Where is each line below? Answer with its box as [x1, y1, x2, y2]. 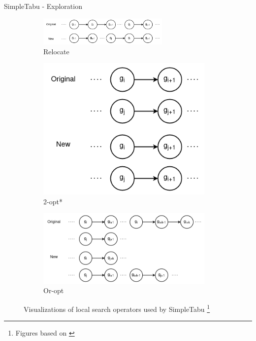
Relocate [43, 46, 69, 56]
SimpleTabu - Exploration [4, 1, 82, 11]
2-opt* [43, 196, 63, 206]
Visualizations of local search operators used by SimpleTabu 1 [24, 302, 210, 314]
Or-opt [43, 285, 64, 296]
